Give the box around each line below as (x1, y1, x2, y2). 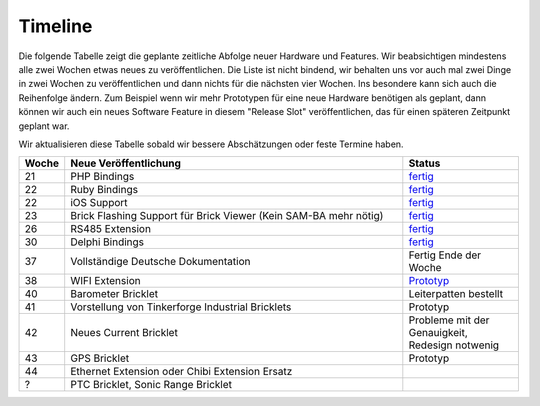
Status (408, 156, 441, 170)
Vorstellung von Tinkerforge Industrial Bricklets (70, 300, 292, 314)
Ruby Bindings (70, 183, 139, 197)
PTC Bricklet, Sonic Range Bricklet (70, 378, 232, 392)
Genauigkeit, (408, 326, 469, 340)
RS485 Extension (70, 222, 152, 236)
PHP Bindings (70, 170, 135, 184)
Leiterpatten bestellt (408, 287, 504, 301)
